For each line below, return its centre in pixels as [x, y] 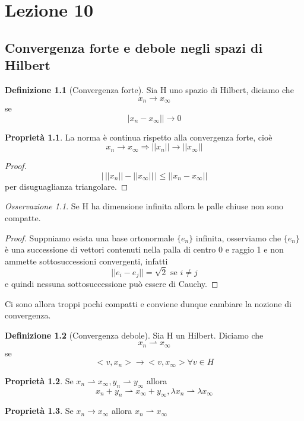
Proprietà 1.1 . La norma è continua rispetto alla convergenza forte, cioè [139, 137]
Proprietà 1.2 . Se [39, 380]
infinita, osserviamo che [238, 237]
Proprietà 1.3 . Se [39, 411]
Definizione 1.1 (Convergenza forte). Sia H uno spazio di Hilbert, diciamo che [149, 89]
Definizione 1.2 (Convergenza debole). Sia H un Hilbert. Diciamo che [134, 335]
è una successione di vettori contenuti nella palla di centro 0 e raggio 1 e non [144, 249]
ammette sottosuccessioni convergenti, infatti [86, 261]
